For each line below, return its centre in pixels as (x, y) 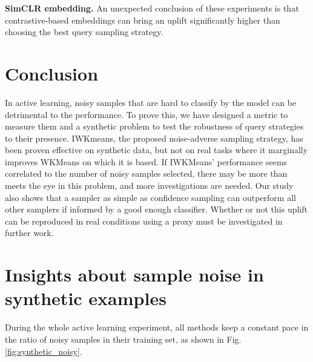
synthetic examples (86, 298)
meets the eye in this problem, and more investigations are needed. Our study (149, 186)
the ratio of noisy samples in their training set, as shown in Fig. (123, 339)
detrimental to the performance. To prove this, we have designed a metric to (147, 114)
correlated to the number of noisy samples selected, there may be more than (146, 173)
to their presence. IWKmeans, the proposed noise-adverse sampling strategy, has (154, 138)
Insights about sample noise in (134, 275)
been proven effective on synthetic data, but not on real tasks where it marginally (156, 150)
